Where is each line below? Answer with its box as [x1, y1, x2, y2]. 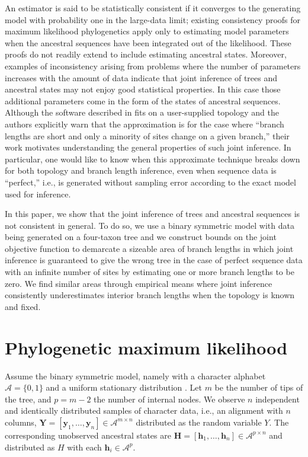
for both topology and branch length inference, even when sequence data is [5, 164, 277, 177]
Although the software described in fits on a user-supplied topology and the [5, 106, 279, 119]
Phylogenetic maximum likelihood [5, 335, 288, 359]
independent [255, 392, 300, 405]
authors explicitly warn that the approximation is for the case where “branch [5, 117, 284, 130]
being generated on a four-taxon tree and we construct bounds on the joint [5, 231, 277, 243]
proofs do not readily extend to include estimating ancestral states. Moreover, [5, 48, 287, 60]
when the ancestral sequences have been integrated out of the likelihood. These [5, 36, 291, 49]
